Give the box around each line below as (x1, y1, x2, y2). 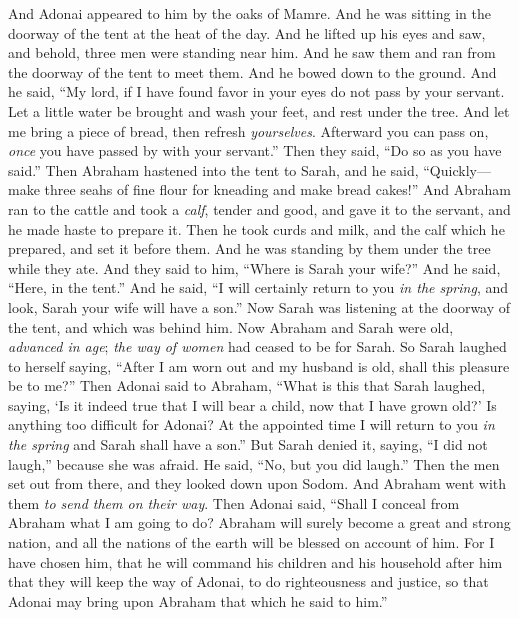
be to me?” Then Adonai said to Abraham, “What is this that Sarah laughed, (8, 375, 486, 396)
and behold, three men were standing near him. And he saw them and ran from (8, 42, 496, 63)
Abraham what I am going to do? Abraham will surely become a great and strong (8, 512, 511, 533)
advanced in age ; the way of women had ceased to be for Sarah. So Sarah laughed (8, 336, 507, 357)
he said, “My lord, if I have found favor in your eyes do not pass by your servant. (8, 81, 505, 102)
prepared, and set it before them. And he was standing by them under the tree (8, 238, 491, 259)
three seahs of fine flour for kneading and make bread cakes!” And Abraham (44, 179, 511, 200)
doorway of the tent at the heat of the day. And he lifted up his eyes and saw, (8, 22, 486, 43)
